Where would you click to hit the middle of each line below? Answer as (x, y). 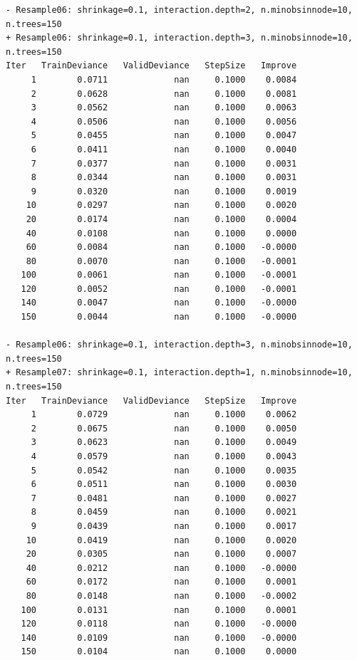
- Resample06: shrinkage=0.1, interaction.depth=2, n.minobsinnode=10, (179, 10)
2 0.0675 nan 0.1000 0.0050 (164, 428)
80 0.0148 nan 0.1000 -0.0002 (161, 596)
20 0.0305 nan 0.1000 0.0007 (161, 554)
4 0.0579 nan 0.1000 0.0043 (164, 456)
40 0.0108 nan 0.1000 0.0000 (161, 233)
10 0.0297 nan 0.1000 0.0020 (161, 205)
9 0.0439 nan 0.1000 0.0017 (164, 526)
